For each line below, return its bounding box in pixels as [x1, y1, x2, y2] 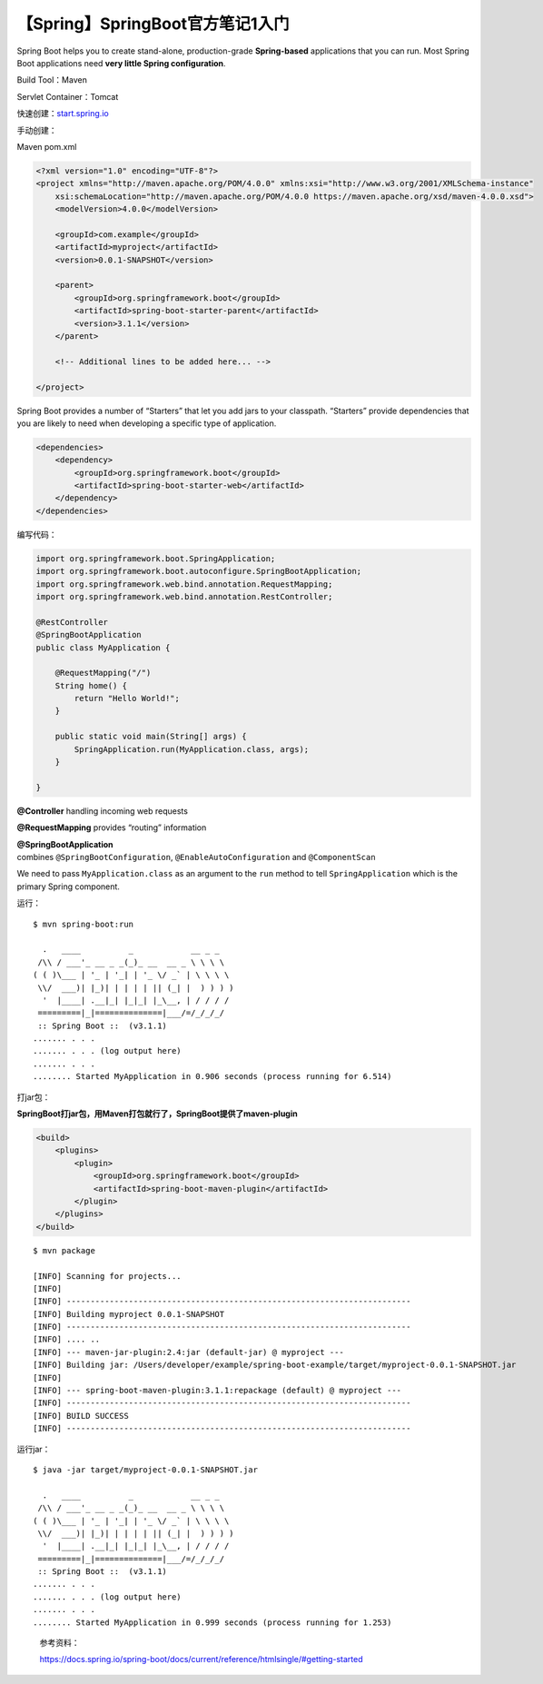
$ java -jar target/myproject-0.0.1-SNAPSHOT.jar [33, 1464, 259, 1475]
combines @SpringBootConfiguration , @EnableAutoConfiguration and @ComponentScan [16, 851, 376, 862]
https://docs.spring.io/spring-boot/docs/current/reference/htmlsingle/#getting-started [39, 1654, 363, 1665]
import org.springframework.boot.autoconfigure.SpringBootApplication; [35, 566, 362, 577]
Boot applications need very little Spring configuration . [16, 57, 226, 68]
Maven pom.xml [16, 141, 77, 152]
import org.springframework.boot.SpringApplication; [35, 553, 276, 563]
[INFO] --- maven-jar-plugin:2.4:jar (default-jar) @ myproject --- [33, 1347, 344, 1357]
